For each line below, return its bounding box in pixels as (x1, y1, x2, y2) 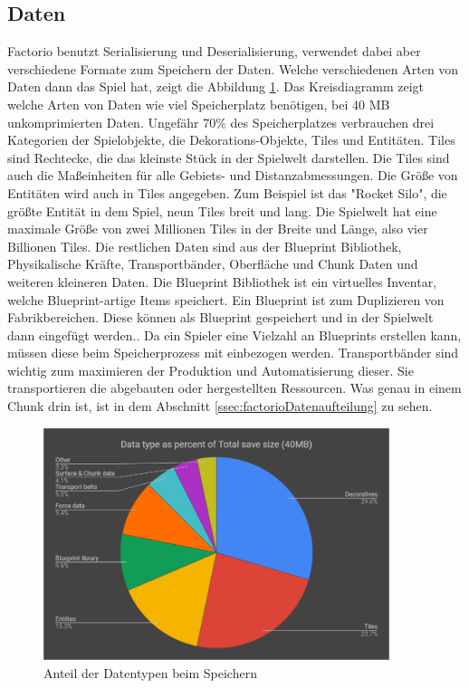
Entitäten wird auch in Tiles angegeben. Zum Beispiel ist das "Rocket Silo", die (7, 183, 447, 202)
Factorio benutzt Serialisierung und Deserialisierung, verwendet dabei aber (7, 42, 421, 61)
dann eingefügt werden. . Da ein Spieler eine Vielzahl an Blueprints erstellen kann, (7, 325, 462, 344)
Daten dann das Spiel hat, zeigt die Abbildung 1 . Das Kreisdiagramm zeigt (7, 77, 425, 96)
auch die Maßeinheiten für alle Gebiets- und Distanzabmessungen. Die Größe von (7, 166, 458, 185)
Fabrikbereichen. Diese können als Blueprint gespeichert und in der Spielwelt (7, 308, 434, 327)
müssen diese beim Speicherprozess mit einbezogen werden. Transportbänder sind (7, 343, 459, 362)
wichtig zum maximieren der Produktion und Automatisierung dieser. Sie (7, 360, 414, 379)
